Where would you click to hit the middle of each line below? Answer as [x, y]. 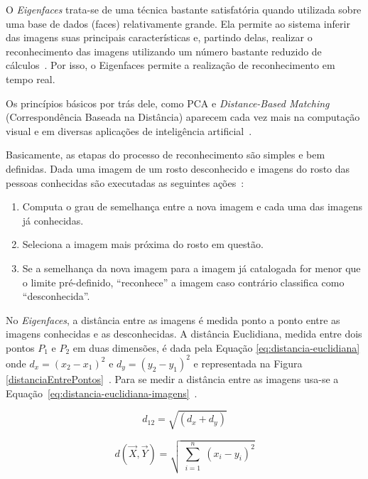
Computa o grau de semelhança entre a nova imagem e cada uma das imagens [192, 206]
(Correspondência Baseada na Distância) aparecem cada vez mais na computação [183, 117]
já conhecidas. [53, 220]
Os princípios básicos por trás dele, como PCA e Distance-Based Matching [168, 103]
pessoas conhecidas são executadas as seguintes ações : [125, 182]
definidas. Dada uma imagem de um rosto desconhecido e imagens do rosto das [178, 168]
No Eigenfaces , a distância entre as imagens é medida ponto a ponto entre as [173, 319]
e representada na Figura [248, 363]
